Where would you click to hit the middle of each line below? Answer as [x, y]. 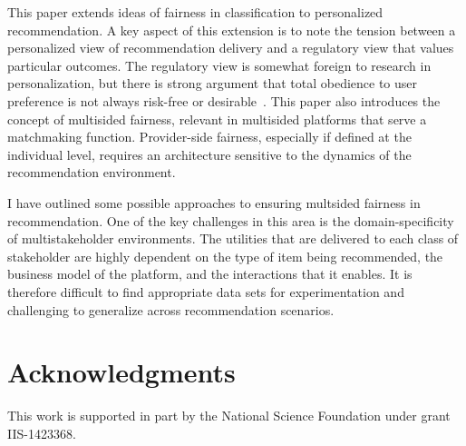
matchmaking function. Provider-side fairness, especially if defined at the [209, 137]
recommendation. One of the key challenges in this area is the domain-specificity [231, 220]
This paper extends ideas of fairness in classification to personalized [195, 12]
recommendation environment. [92, 172]
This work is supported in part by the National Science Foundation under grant [229, 416]
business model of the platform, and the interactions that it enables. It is [210, 274]
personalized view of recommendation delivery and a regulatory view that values [231, 48]
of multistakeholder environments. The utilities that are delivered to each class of [233, 238]
